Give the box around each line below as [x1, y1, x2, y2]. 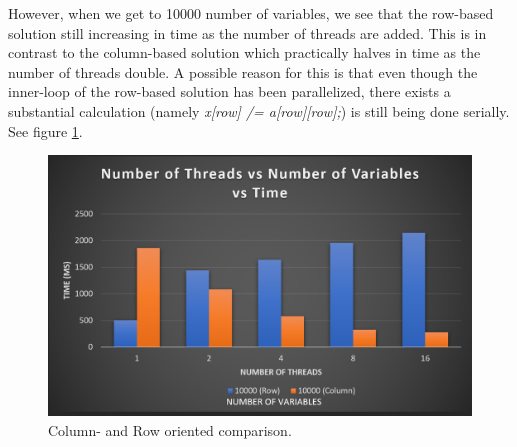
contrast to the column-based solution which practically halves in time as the [8, 42, 481, 63]
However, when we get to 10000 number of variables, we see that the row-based [8, 3, 494, 23]
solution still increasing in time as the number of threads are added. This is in [8, 22, 487, 43]
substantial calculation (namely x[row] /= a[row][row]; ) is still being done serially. [8, 100, 510, 121]
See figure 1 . [8, 120, 83, 141]
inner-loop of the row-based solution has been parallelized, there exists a [8, 81, 451, 102]
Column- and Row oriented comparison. [48, 419, 292, 440]
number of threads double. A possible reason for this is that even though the [8, 61, 478, 82]
